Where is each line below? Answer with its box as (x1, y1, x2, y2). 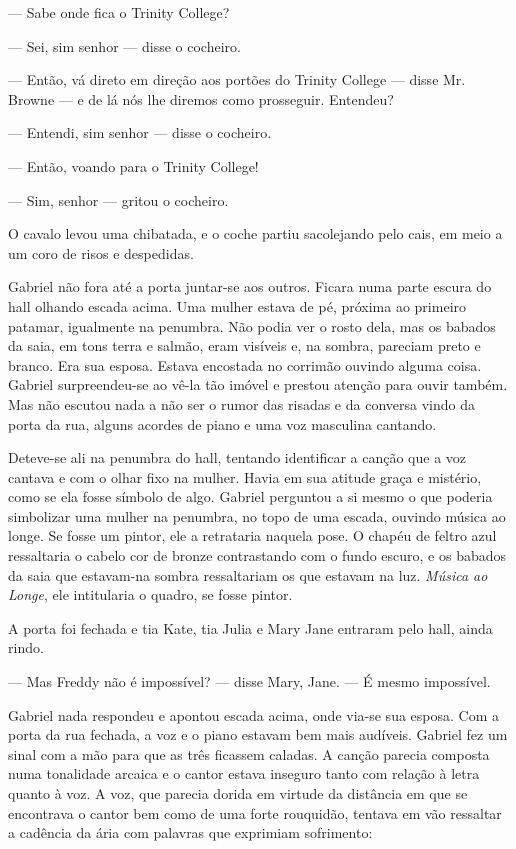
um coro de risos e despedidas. (8, 242, 194, 263)
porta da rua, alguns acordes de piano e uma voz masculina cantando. (8, 413, 437, 434)
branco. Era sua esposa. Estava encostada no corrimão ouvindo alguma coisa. (8, 354, 482, 375)
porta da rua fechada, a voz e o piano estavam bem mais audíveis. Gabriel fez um (8, 724, 508, 745)
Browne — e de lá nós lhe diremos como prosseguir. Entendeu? (8, 88, 394, 109)
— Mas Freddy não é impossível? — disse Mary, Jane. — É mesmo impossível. (8, 671, 491, 692)
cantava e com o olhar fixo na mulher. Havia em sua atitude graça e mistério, (8, 466, 482, 487)
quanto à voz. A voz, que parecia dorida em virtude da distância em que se (8, 783, 468, 803)
